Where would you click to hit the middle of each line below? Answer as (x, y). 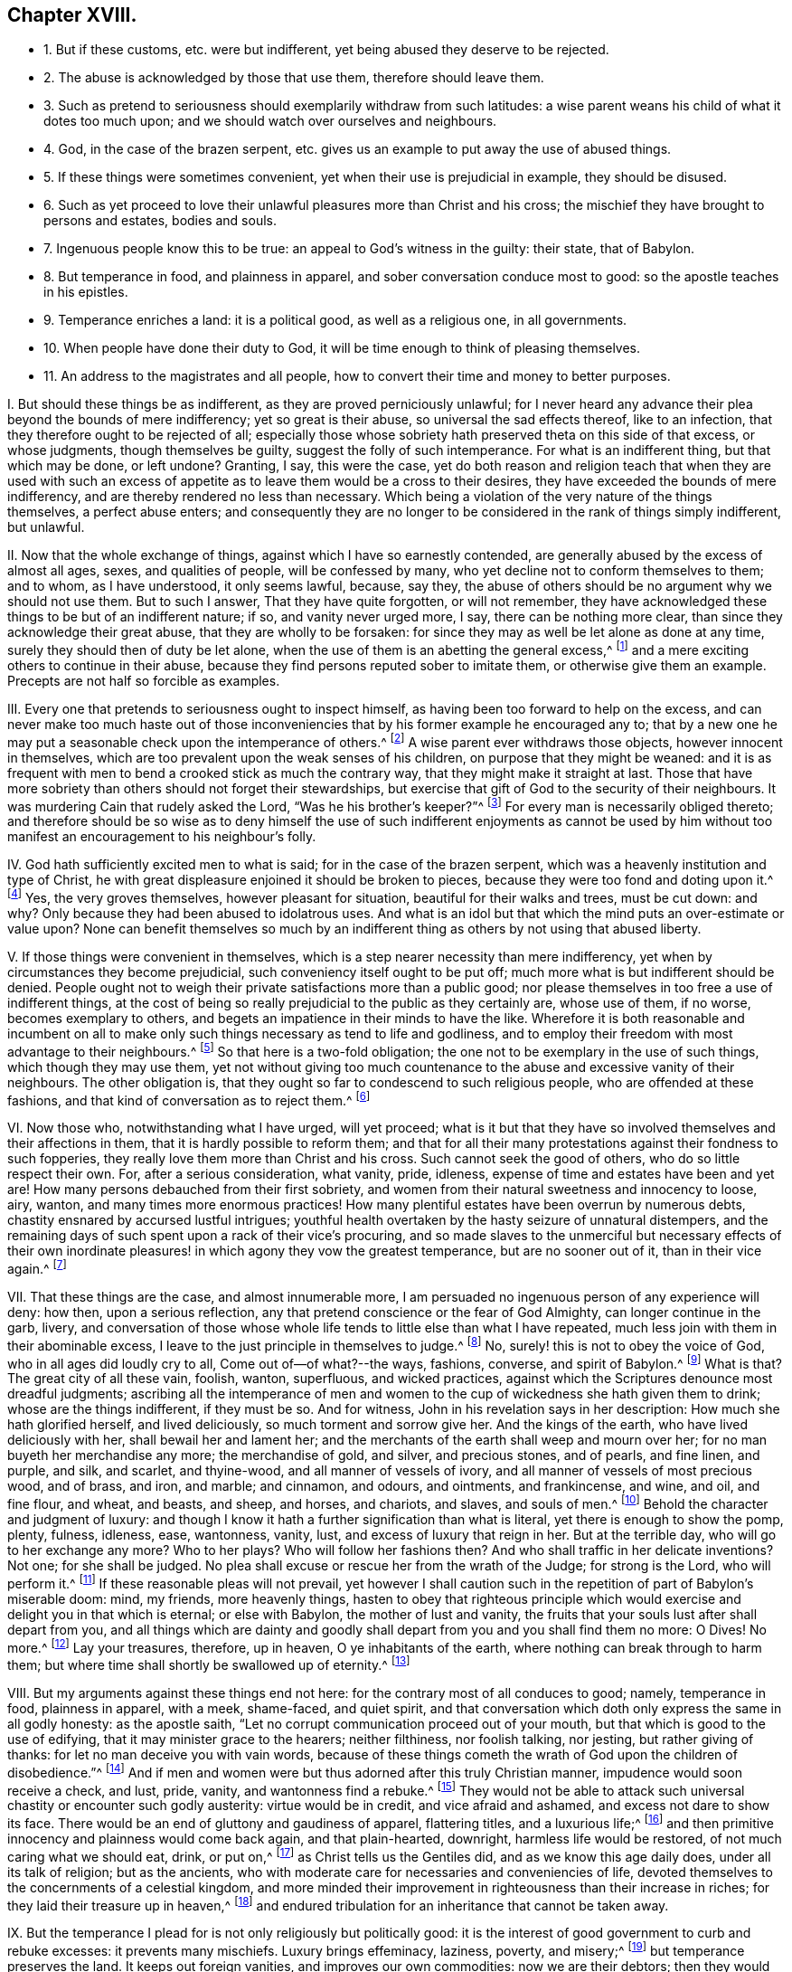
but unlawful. (46, 527)
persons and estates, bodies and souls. (160, 221)
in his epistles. (86, 292)
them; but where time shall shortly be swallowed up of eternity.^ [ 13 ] (209, 1664)
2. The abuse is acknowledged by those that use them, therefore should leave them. (294, 78)
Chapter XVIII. (72, 15)
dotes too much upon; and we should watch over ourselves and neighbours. (270, 121)
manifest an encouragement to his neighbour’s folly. (162, 837)
